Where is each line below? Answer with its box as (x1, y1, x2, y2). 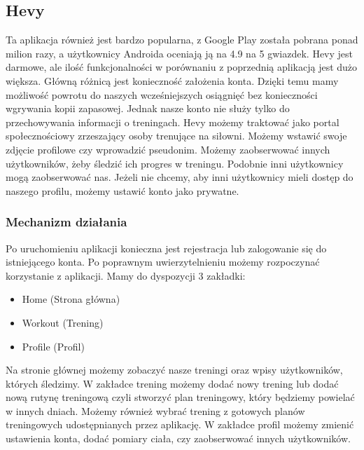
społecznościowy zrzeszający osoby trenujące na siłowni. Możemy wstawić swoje (6, 128, 347, 143)
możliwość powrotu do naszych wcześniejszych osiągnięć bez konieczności (6, 87, 318, 102)
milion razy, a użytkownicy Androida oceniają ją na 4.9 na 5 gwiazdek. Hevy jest (6, 46, 353, 60)
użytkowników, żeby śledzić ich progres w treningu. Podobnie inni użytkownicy (6, 156, 344, 170)
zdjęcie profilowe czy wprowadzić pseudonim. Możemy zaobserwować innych (6, 142, 330, 156)
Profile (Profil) (22, 339, 85, 353)
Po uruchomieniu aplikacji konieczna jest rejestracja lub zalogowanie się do (6, 240, 327, 255)
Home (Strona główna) (22, 292, 120, 306)
